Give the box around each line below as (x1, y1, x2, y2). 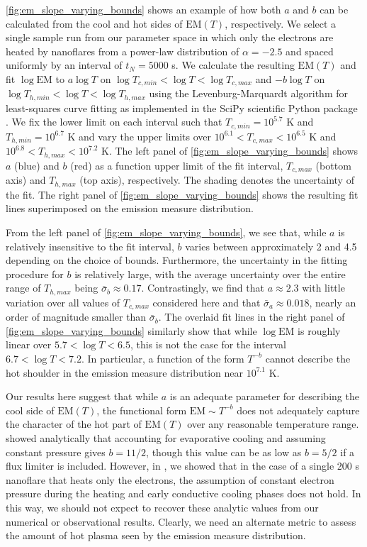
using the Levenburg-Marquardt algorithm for (149, 86, 348, 101)
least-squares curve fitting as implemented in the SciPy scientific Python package (6, 100, 358, 115)
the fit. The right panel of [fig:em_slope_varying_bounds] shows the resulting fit (6, 187, 358, 201)
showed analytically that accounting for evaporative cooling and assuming (6, 430, 326, 445)
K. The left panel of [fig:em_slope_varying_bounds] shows (101, 143, 358, 158)
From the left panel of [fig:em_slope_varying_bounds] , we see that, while (6, 224, 327, 239)
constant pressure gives (6, 444, 106, 459)
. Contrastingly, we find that (141, 280, 264, 295)
